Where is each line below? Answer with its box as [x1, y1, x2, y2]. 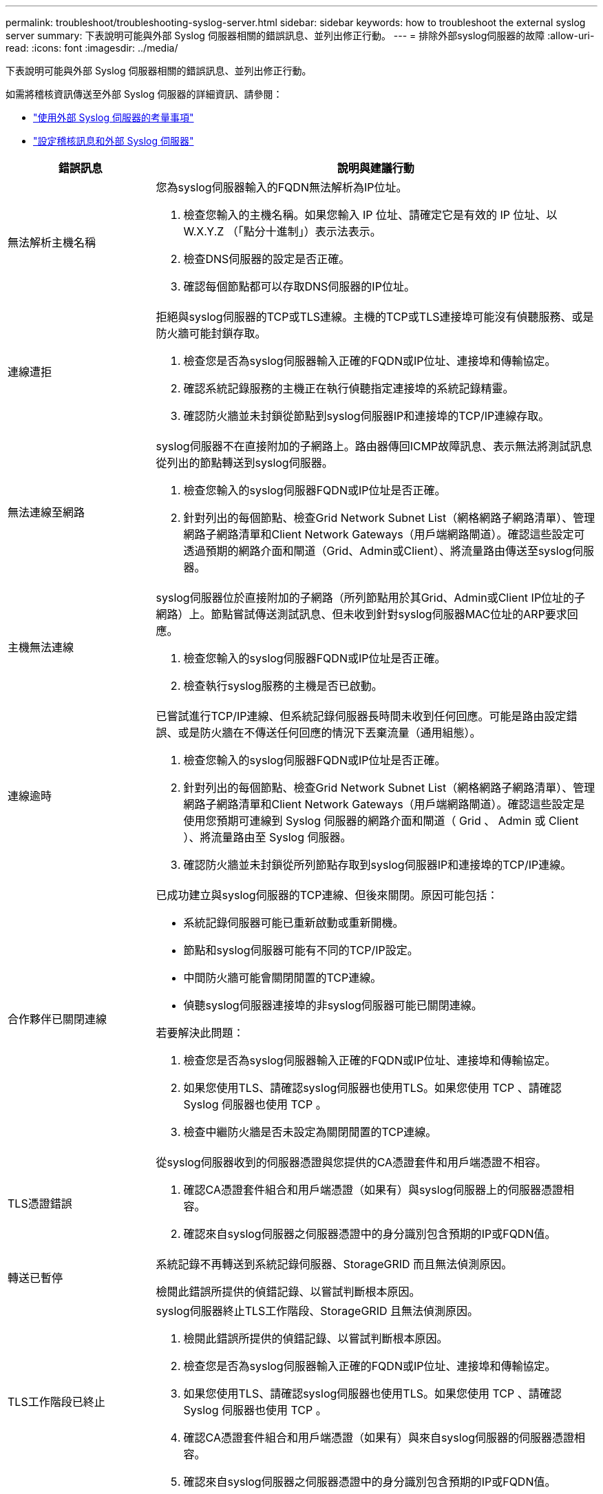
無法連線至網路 [8, 505, 85, 519]
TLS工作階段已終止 [8, 1395, 105, 1409]
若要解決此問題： [156, 1026, 244, 1040]
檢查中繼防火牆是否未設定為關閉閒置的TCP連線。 [183, 1125, 437, 1139]
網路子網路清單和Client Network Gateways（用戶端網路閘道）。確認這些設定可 [183, 527, 585, 541]
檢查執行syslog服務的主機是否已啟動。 [183, 679, 383, 693]
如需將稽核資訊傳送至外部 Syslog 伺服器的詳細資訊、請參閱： [6, 88, 283, 100]
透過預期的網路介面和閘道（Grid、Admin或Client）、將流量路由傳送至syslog [183, 544, 573, 558]
